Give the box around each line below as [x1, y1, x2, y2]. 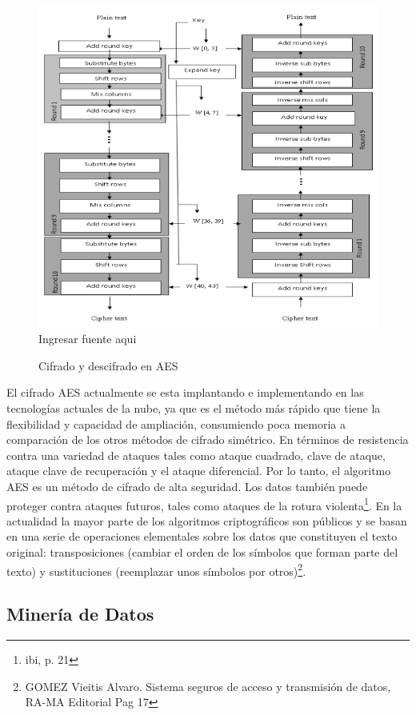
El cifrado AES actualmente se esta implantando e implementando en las [6, 384, 364, 401]
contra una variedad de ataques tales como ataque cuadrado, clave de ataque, [6, 446, 386, 463]
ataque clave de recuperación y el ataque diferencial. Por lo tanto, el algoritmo [6, 462, 391, 479]
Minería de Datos [6, 601, 154, 626]
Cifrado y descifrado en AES [38, 357, 178, 373]
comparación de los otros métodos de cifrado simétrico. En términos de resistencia [6, 431, 409, 448]
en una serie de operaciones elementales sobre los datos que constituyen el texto [6, 528, 398, 545]
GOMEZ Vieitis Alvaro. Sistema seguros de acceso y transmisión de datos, [25, 677, 391, 694]
